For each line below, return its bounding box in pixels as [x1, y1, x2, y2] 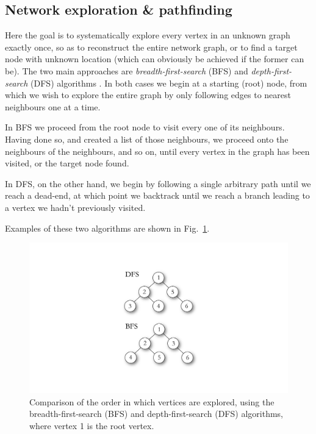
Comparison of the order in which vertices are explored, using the [29, 395, 275, 408]
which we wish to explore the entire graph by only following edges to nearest [5, 88, 291, 101]
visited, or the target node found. [5, 157, 129, 169]
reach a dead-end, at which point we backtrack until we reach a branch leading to [5, 189, 310, 202]
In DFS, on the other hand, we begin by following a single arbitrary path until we [5, 177, 311, 190]
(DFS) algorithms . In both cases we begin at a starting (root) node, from [31, 76, 307, 89]
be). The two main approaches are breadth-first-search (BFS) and [5, 64, 248, 77]
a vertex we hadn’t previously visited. [5, 201, 146, 213]
